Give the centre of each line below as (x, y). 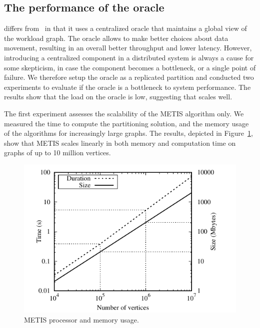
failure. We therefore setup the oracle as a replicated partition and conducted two (129, 77)
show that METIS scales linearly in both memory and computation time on (120, 143)
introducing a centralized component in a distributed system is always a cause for (129, 57)
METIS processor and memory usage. (81, 319)
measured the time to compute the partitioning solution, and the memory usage (126, 123)
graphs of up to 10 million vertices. (57, 153)
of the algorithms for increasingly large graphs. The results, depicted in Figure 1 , (128, 133)
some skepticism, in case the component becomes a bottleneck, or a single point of (130, 67)
